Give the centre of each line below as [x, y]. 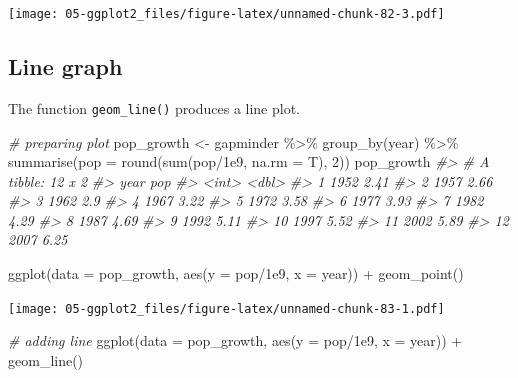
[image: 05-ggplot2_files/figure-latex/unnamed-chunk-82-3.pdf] [226, 14]
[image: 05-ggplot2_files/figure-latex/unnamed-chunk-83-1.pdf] [226, 308]
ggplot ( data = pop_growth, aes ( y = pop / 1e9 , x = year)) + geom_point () [236, 273]
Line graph [65, 66]
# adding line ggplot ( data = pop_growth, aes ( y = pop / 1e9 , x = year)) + [235, 340]
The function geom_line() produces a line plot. [154, 107]
